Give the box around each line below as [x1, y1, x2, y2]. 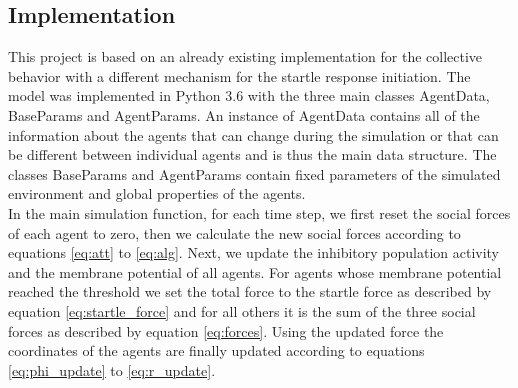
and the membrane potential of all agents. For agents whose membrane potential [8, 261, 502, 282]
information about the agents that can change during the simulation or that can [8, 124, 499, 145]
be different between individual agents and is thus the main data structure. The [8, 144, 497, 165]
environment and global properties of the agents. [8, 183, 306, 204]
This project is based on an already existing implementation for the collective [8, 46, 483, 67]
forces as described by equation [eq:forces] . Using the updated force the [8, 320, 444, 341]
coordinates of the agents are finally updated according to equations [8, 340, 425, 361]
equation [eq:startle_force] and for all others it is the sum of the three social [8, 300, 476, 321]
